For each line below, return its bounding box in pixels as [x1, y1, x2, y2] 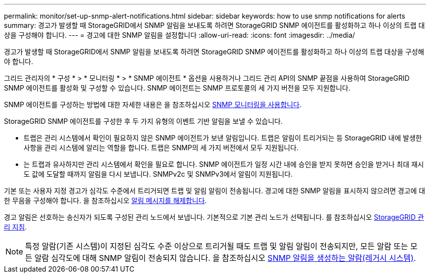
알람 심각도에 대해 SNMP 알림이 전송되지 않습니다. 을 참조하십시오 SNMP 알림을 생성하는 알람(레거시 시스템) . [34, 253, 416, 263]
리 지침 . [4, 223, 27, 231]
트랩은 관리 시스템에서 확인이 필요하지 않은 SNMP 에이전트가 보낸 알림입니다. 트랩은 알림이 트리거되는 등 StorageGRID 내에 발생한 [24, 134, 422, 142]
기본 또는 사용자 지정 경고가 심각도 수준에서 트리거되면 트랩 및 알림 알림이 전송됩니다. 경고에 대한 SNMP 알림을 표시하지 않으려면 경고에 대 [4, 186, 426, 195]
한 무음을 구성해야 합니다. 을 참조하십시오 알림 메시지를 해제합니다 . [4, 196, 207, 205]
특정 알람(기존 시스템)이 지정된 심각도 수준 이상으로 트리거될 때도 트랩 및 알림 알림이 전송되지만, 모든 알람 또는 [25, 241, 408, 251]
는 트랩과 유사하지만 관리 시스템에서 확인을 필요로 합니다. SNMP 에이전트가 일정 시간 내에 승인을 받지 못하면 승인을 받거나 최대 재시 [24, 160, 424, 168]
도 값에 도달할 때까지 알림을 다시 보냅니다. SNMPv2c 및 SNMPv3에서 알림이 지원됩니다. [24, 170, 293, 178]
